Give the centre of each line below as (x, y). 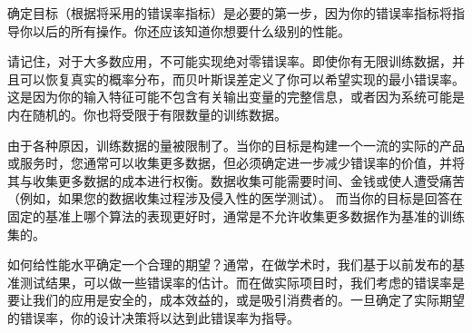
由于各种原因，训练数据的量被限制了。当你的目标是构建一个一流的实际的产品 (236, 145)
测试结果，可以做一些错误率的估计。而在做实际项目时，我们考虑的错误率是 (242, 282)
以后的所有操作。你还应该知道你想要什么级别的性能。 (191, 30)
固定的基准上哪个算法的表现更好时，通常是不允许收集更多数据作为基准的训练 (236, 215)
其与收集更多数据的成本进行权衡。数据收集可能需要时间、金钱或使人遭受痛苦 (236, 180)
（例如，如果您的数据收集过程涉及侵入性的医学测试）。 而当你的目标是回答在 (235, 198)
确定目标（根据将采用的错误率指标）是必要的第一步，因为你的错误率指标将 (230, 13)
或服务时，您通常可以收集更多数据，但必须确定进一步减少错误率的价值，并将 (236, 163)
